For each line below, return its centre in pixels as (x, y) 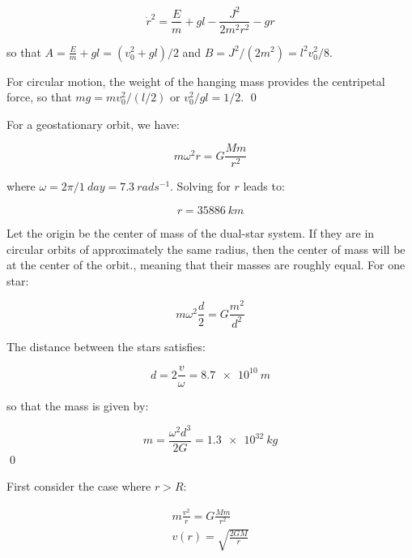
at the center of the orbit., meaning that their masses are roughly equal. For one (206, 265)
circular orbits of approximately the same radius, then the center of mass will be (206, 249)
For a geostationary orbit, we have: (93, 124)
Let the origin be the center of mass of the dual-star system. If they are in (191, 233)
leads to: (264, 186)
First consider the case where (79, 486)
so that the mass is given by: (78, 405)
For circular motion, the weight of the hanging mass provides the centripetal (196, 81)
